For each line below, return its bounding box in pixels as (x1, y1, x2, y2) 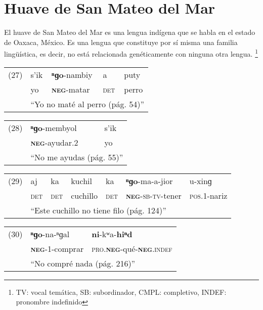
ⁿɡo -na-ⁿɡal (30, 228, 70, 240)
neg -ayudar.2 (30, 136, 78, 148)
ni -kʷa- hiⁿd (92, 228, 133, 240)
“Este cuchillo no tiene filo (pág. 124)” (30, 204, 166, 216)
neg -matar (52, 83, 90, 95)
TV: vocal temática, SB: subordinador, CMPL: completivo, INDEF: (16, 286, 227, 297)
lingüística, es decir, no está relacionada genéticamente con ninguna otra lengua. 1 (4, 47, 258, 59)
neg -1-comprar (30, 242, 84, 254)
